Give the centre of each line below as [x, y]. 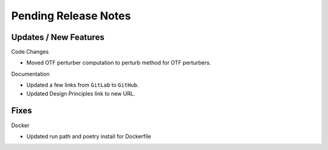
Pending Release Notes [71, 16]
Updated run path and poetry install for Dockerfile [89, 136]
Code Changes [30, 52]
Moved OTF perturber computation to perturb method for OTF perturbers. [119, 63]
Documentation [30, 74]
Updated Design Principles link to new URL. [81, 93]
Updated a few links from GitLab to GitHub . [83, 85]
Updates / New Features [58, 37]
